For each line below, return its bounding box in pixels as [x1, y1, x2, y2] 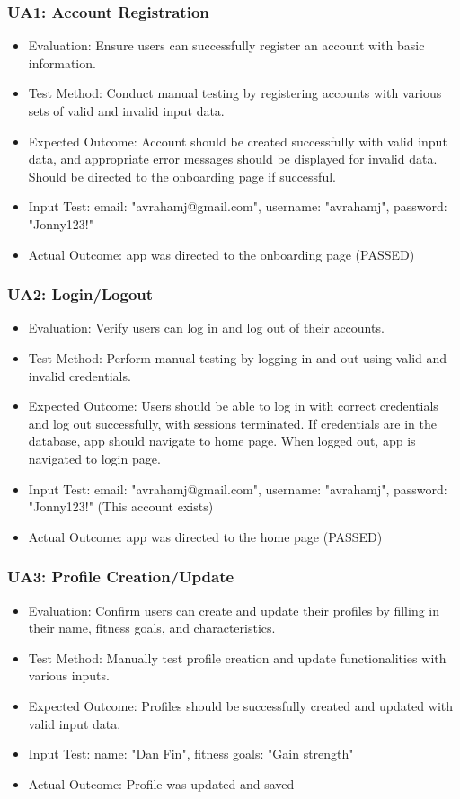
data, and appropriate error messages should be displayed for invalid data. [28, 149, 438, 168]
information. [28, 53, 96, 72]
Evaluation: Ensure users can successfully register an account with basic [28, 36, 425, 55]
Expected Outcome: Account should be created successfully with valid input [28, 131, 447, 150]
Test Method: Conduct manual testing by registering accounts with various [28, 84, 442, 102]
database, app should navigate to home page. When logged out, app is [28, 431, 416, 450]
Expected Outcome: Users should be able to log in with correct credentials [28, 396, 438, 415]
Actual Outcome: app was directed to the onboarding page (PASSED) [28, 244, 415, 263]
